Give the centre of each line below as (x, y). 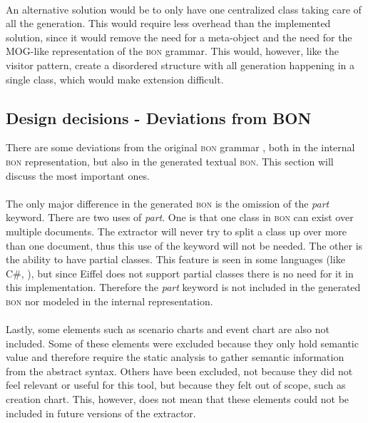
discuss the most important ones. (78, 175)
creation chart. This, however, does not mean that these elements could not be (178, 399)
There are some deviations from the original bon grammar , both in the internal (180, 147)
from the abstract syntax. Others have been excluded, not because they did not (179, 371)
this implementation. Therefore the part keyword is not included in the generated (183, 287)
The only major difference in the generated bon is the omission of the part (168, 203)
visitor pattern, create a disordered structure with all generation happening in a (180, 65)
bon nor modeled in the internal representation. (109, 301)
